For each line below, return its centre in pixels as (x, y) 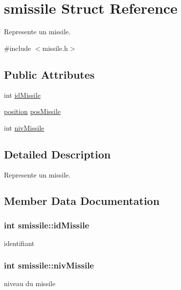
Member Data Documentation (82, 201)
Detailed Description (57, 154)
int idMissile (22, 95)
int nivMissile (24, 127)
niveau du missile (30, 283)
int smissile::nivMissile (49, 265)
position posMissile (32, 111)
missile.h (55, 48)
